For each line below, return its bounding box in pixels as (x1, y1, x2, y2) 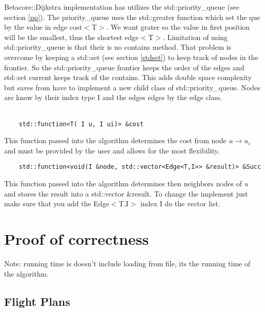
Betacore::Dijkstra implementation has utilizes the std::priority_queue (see (4, 2, 239, 12)
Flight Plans (4, 293, 70, 309)
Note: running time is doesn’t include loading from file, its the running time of (4, 258, 251, 268)
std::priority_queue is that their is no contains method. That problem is (4, 42, 232, 52)
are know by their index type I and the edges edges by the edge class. (4, 92, 222, 103)
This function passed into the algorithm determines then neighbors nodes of (4, 178, 242, 189)
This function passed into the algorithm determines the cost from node (4, 135, 227, 146)
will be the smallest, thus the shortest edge (4, 31, 139, 42)
